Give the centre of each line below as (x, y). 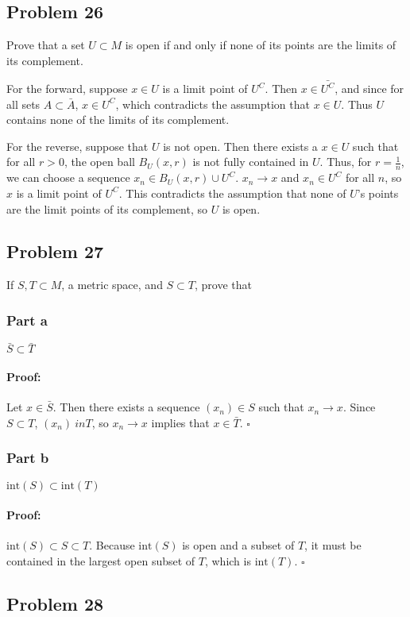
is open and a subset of (238, 545)
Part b (28, 458)
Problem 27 (55, 251)
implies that (180, 422)
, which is (228, 560)
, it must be (333, 545)
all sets (23, 104)
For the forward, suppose (67, 89)
